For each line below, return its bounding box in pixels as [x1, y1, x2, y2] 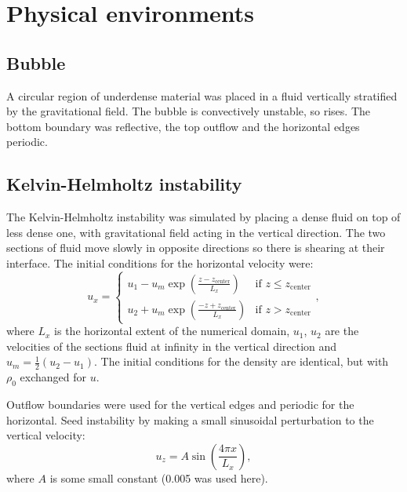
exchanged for [20, 369, 87, 385]
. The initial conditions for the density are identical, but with [93, 353, 389, 370]
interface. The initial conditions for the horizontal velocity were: [6, 254, 314, 271]
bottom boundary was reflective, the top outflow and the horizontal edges [6, 118, 360, 134]
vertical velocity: [6, 427, 85, 443]
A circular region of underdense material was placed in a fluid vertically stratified [6, 87, 398, 104]
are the [325, 323, 359, 339]
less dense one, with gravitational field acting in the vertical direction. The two [6, 224, 386, 240]
